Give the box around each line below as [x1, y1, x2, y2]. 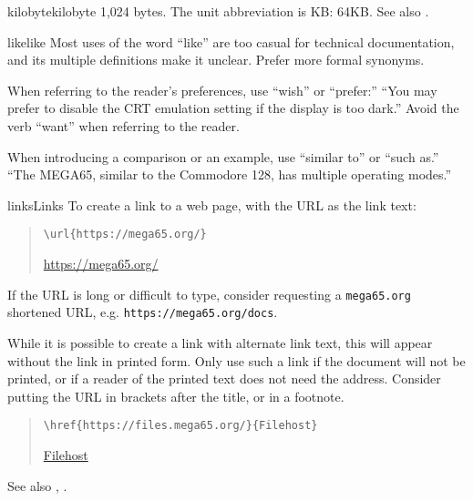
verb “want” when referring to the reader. [7, 116, 240, 135]
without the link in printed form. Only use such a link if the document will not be [7, 351, 466, 370]
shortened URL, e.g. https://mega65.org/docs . [7, 302, 278, 322]
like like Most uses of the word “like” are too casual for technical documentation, [7, 32, 455, 51]
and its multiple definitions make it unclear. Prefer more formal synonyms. [7, 50, 425, 69]
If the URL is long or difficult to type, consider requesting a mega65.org [7, 284, 411, 303]
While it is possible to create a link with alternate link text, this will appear [7, 332, 433, 352]
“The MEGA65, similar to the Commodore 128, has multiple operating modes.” [7, 165, 452, 184]
